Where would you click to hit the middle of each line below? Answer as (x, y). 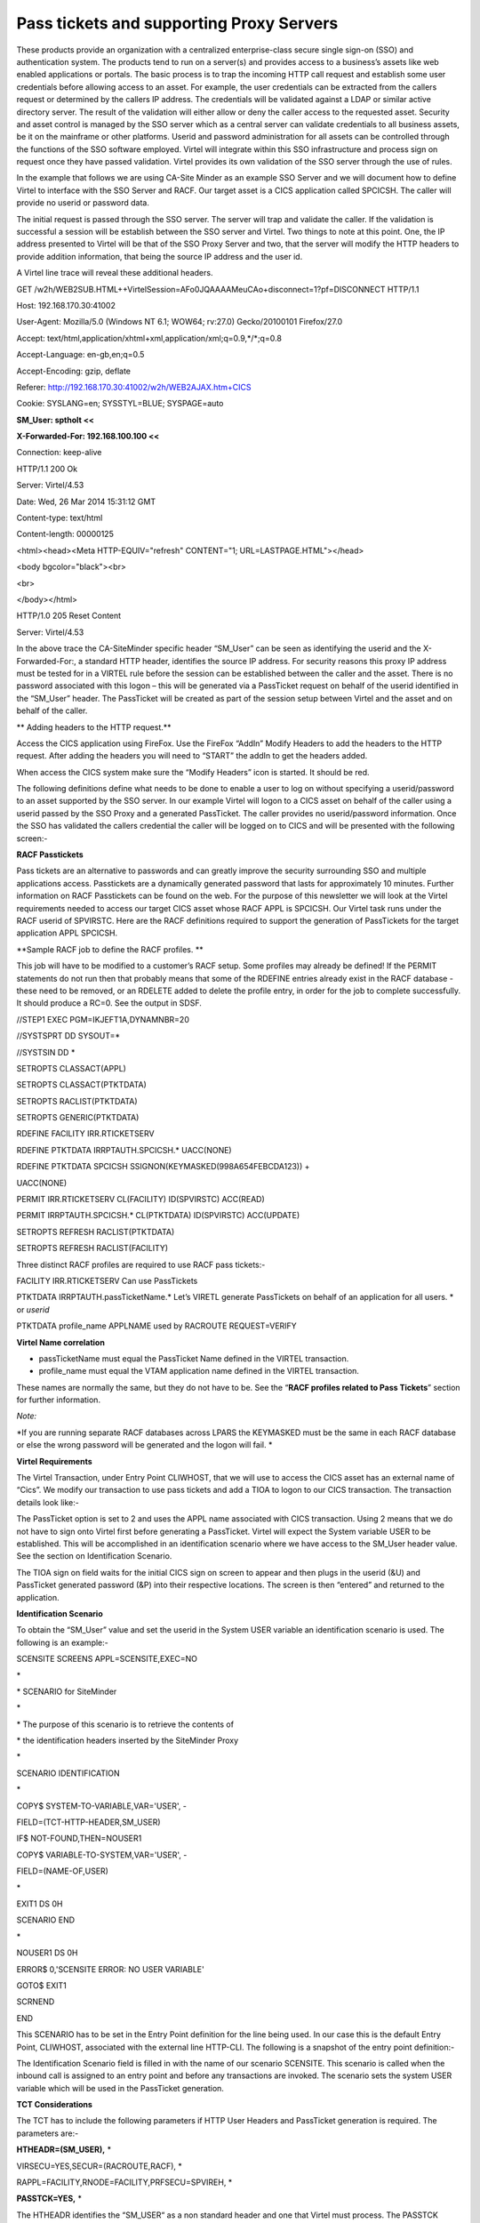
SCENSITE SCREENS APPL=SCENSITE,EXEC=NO (107, 1659)
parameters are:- (48, 2133)
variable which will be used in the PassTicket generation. (120, 2088)
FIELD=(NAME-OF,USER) (62, 1871)
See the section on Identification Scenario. (94, 1556)
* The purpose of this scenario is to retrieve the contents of (125, 1724)
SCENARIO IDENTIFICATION (68, 1773)
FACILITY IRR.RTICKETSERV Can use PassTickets (107, 1280)
